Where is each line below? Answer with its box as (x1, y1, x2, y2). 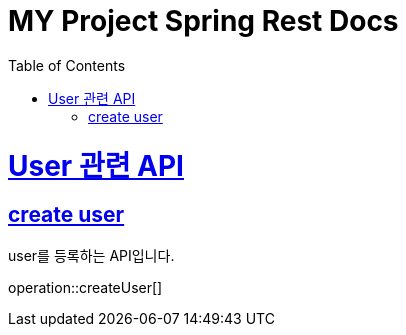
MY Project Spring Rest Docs (8, 4, 399, 38)
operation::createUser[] (8, 278, 163, 296)
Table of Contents (8, 56, 126, 74)
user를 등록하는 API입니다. (8, 246, 175, 264)
